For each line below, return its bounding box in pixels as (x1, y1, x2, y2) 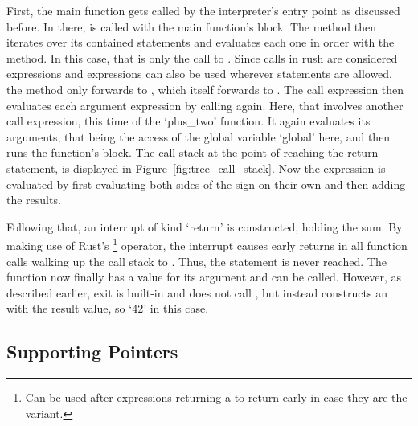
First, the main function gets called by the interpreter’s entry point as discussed (6, 2, 400, 18)
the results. (6, 191, 61, 208)
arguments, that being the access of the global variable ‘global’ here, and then (6, 128, 391, 145)
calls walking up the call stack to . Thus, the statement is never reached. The (6, 252, 387, 269)
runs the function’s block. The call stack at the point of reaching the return (6, 144, 379, 161)
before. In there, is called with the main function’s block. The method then (6, 18, 376, 35)
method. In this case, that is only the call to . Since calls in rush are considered (6, 49, 398, 66)
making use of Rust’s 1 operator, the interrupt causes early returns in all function (6, 235, 408, 253)
